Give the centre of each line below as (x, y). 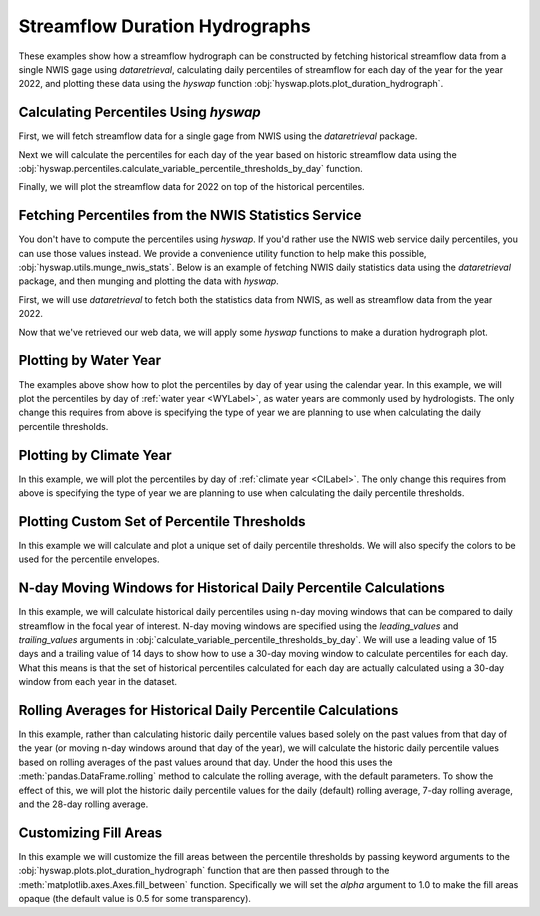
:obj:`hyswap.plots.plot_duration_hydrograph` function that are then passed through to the (204, 871)
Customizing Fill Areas (90, 832)
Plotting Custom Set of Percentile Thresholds (162, 521)
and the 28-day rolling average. (83, 804)
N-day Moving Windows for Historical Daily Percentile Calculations (231, 588)
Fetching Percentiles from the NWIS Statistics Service (190, 215)
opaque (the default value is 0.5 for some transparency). (135, 899)
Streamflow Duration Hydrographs (164, 26)
